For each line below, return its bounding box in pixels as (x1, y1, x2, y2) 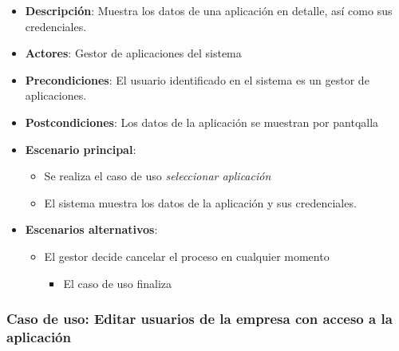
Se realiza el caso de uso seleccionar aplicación (44, 168, 271, 184)
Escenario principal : (25, 140, 136, 157)
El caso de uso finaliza (63, 274, 172, 291)
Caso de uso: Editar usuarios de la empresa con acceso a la (6, 309, 393, 329)
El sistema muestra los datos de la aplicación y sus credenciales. (44, 194, 357, 211)
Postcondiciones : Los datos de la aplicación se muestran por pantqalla (25, 113, 379, 130)
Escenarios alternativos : (25, 221, 158, 238)
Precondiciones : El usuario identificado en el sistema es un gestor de (25, 71, 369, 88)
